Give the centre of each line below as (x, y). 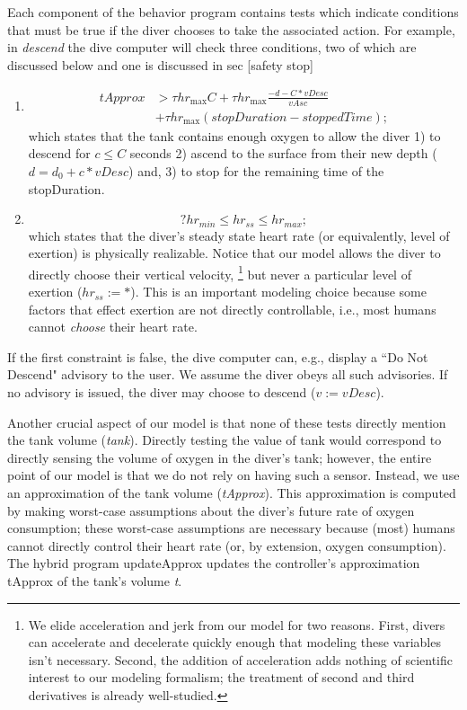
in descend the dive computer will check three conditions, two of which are (212, 47)
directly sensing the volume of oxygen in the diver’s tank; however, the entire (220, 457)
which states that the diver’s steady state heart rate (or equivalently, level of (239, 235)
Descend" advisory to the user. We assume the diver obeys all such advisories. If (228, 374)
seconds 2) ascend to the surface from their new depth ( (283, 153)
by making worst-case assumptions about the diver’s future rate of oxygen (211, 510)
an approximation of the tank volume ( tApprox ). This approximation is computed (232, 492)
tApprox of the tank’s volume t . (95, 580)
